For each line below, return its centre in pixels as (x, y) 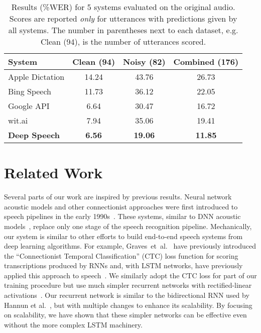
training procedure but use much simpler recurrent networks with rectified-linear (128, 285)
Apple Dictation (36, 77)
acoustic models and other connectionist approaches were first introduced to (121, 206)
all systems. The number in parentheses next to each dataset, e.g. (123, 30)
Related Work (53, 173)
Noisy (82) (144, 62)
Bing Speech (30, 91)
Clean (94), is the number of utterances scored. (123, 41)
